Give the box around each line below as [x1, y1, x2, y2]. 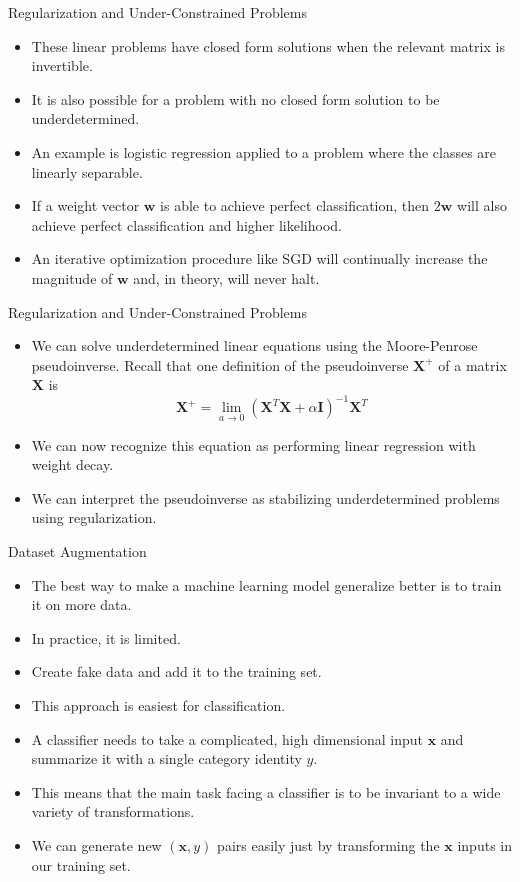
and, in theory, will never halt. [133, 267, 320, 288]
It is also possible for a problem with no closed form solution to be [31, 88, 440, 109]
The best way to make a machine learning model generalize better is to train [31, 574, 502, 595]
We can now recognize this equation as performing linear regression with [31, 434, 476, 455]
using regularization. [31, 507, 157, 528]
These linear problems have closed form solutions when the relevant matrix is [31, 35, 505, 56]
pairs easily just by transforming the [217, 834, 440, 855]
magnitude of [31, 267, 113, 288]
